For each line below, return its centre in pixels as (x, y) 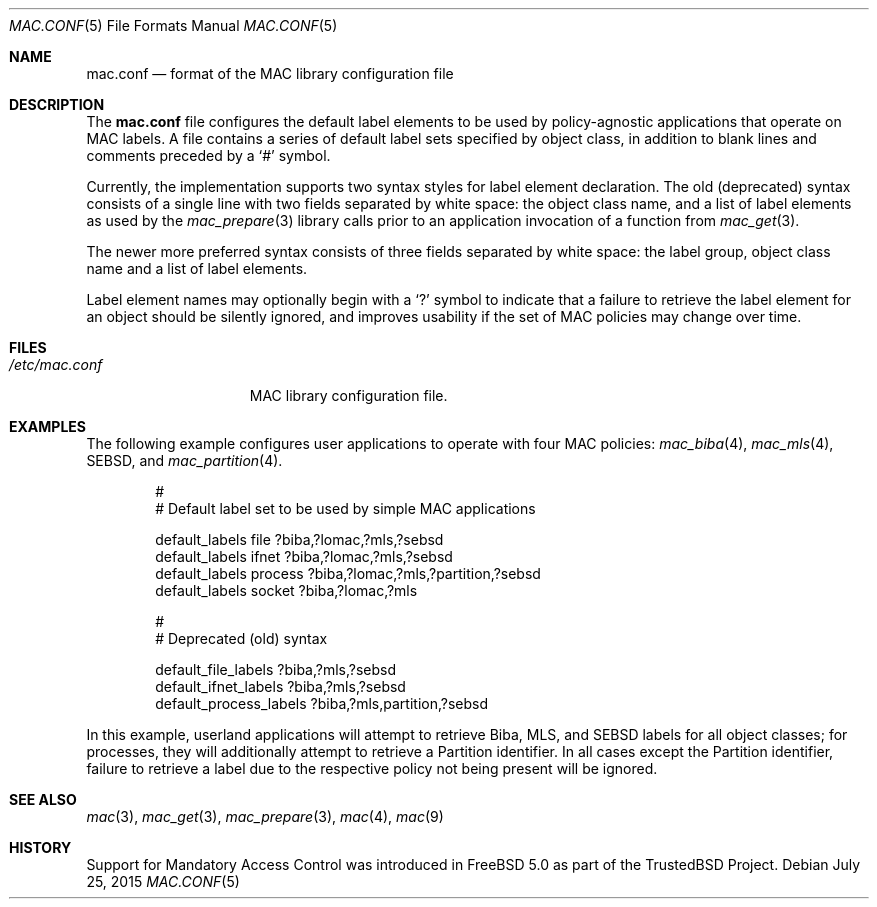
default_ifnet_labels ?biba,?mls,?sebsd (280, 686)
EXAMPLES (47, 426)
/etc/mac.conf (56, 364)
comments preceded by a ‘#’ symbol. (208, 155)
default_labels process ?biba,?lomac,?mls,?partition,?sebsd (348, 573)
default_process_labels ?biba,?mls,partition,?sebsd (322, 703)
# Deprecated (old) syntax (241, 638)
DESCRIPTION (57, 104)
